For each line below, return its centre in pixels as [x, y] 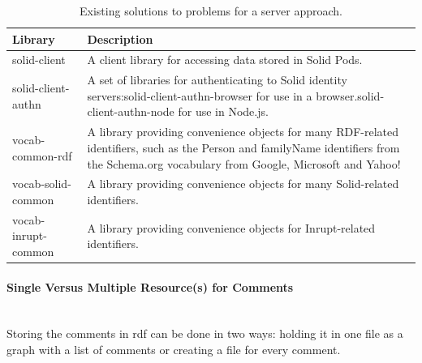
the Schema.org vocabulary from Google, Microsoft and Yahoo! [244, 163]
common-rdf [42, 155]
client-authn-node [131, 111]
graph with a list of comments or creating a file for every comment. [174, 350]
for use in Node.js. [223, 111]
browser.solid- [350, 95]
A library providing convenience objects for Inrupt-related [231, 227]
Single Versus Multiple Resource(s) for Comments [150, 286]
